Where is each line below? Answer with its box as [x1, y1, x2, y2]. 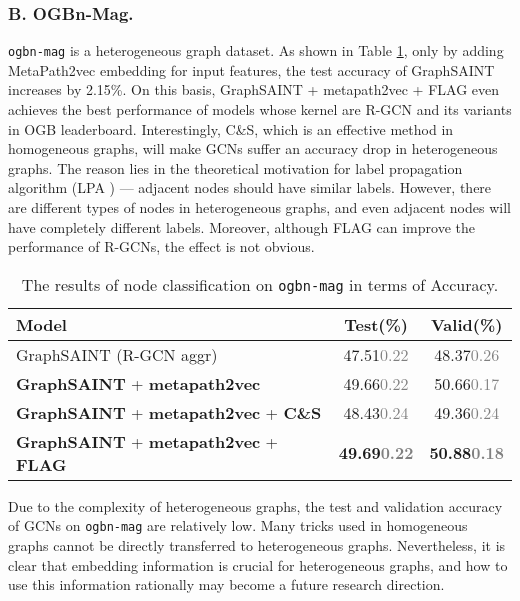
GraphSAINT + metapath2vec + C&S [16, 400, 322, 424]
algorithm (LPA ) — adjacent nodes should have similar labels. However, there [8, 177, 492, 198]
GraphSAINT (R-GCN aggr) [16, 342, 218, 366]
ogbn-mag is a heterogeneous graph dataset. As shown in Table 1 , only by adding [8, 40, 504, 61]
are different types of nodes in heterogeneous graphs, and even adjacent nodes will [8, 197, 511, 218]
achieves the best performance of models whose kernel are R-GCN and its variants [8, 99, 512, 120]
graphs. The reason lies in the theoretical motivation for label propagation [8, 157, 463, 178]
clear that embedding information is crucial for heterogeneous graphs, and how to [8, 554, 508, 575]
